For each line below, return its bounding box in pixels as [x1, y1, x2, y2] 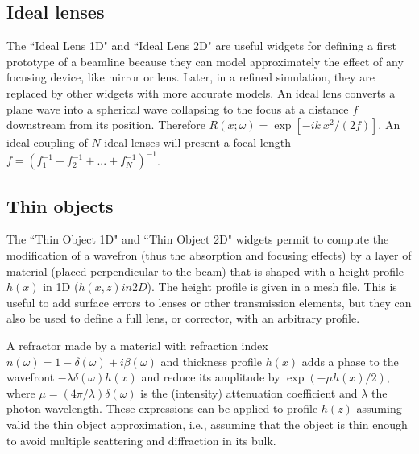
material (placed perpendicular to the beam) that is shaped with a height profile [6, 262, 404, 279]
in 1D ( [43, 278, 79, 295]
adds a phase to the [301, 352, 399, 369]
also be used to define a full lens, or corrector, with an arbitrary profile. [6, 310, 360, 327]
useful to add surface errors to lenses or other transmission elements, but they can [6, 294, 412, 310]
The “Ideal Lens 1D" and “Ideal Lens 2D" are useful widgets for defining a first [6, 37, 396, 54]
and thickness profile [160, 352, 262, 369]
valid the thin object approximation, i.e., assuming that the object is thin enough [6, 416, 408, 432]
